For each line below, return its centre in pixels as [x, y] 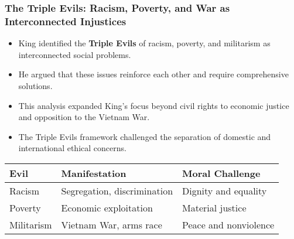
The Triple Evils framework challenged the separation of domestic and [145, 136]
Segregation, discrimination [117, 190]
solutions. [35, 85]
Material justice [214, 207]
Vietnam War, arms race [112, 224]
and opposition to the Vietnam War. [84, 117]
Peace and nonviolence [228, 224]
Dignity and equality [225, 190]
